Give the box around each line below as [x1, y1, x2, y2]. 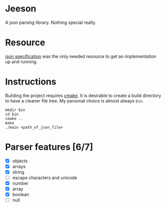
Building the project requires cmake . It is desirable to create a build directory [5, 93, 162, 99]
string [12, 169, 25, 175]
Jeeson [5, 3, 37, 14]
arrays [12, 163, 26, 169]
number [12, 180, 29, 186]
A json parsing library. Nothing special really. [5, 19, 97, 25]
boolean [12, 192, 29, 198]
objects [12, 158, 28, 164]
